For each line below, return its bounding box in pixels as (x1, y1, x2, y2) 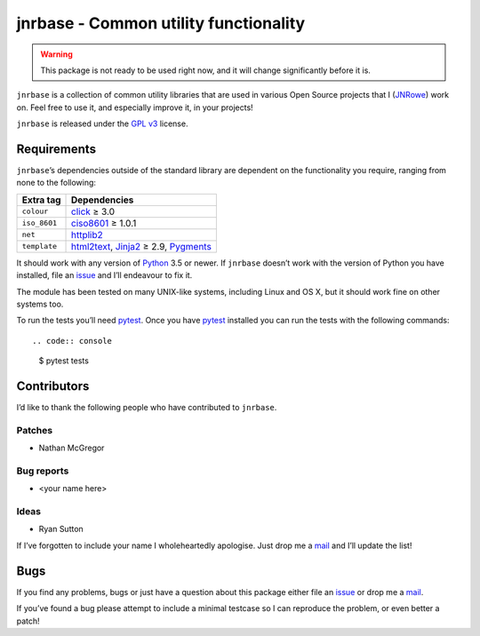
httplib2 (71, 228, 104, 241)
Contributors (16, 378, 90, 394)
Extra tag (21, 194, 61, 206)
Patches (16, 424, 53, 436)
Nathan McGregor (38, 442, 105, 453)
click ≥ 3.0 (71, 205, 116, 218)
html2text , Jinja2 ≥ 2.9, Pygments (71, 240, 212, 252)
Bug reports (16, 465, 69, 477)
